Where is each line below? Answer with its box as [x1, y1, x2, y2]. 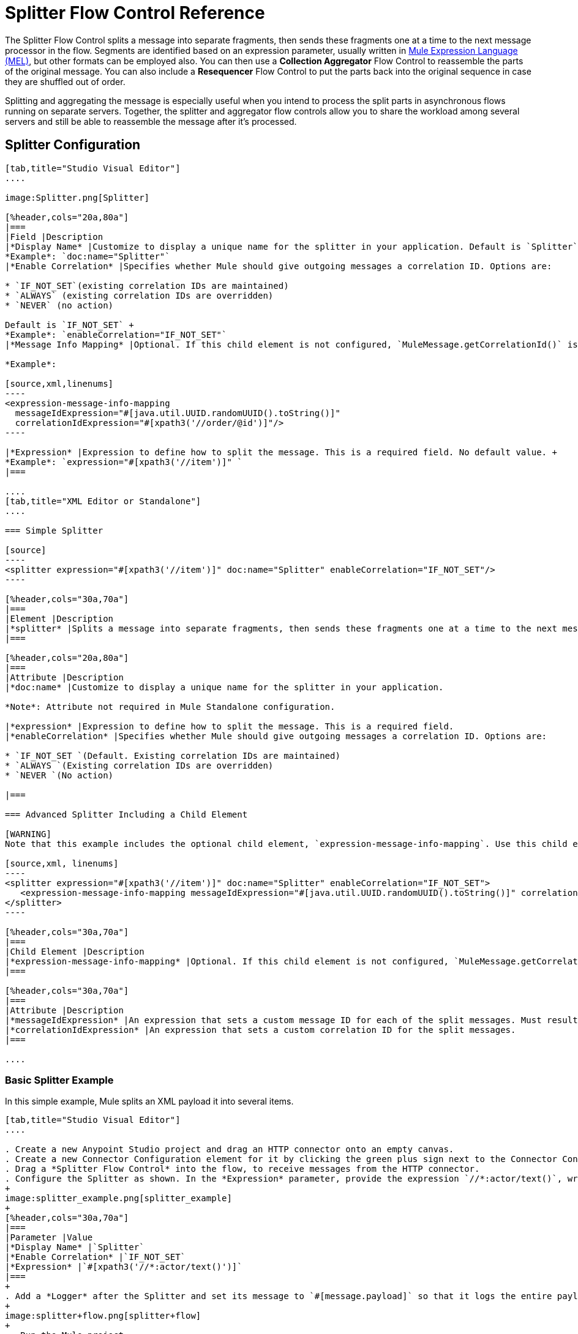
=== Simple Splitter [5, 525, 103, 535]
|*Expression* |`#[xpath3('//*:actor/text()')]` [5, 1262, 242, 1272]
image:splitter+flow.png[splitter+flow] [5, 1311, 201, 1321]
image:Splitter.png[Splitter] [5, 192, 150, 203]
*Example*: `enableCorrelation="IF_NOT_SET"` [5, 329, 227, 340]
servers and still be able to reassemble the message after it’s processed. [5, 116, 297, 127]
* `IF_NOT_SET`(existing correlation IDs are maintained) [5, 280, 289, 291]
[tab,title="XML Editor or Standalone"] [5, 496, 201, 506]
